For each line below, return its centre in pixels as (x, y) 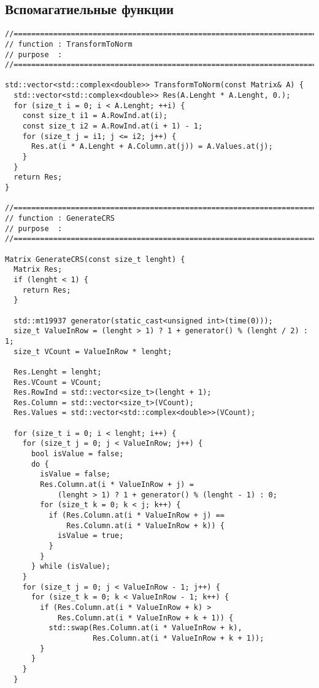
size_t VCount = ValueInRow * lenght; (93, 351)
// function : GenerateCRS (60, 219)
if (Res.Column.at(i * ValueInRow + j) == (136, 516)
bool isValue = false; (77, 454)
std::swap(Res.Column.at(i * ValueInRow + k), (145, 628)
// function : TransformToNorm (69, 44)
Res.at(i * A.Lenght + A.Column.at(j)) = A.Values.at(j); (152, 147)
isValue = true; (90, 536)
